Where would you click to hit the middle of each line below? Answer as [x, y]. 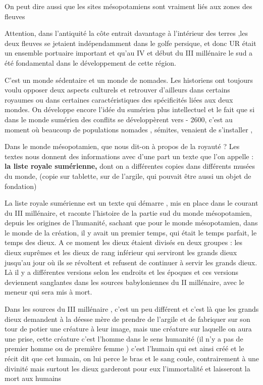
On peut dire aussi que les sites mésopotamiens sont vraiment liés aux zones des [128, 6]
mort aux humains [33, 378]
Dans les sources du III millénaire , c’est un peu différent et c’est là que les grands [132, 309]
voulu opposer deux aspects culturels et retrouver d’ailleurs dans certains [117, 90]
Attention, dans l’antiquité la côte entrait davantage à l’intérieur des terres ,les [126, 33]
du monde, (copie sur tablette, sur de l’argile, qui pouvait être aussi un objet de [128, 176]
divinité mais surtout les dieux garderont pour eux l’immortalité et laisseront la [127, 368]
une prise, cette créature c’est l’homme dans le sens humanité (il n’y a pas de [124, 338]
